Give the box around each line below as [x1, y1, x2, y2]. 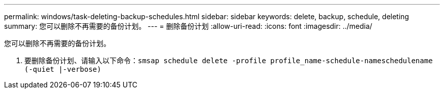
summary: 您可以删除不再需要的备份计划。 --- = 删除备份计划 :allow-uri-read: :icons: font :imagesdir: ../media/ [4, 22, 373, 30]
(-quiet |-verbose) [24, 65, 101, 73]
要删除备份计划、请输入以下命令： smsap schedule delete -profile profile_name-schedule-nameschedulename [24, 56, 433, 65]
